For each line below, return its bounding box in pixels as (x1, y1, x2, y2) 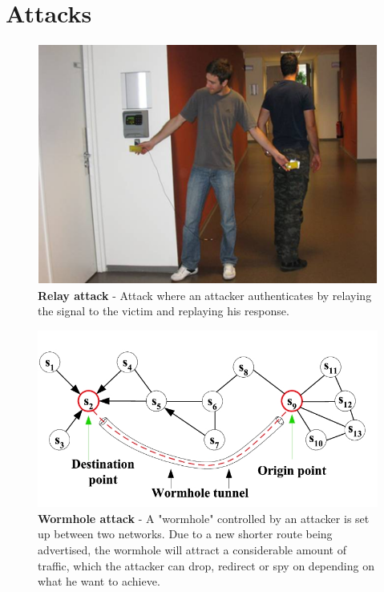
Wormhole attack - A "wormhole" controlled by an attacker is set (38, 509, 370, 526)
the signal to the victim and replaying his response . (38, 302, 289, 319)
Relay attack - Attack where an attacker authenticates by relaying (38, 286, 372, 303)
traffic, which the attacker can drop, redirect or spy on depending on (38, 557, 374, 574)
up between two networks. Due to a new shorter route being (38, 525, 333, 542)
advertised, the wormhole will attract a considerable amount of (38, 541, 346, 558)
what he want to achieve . (38, 573, 160, 590)
